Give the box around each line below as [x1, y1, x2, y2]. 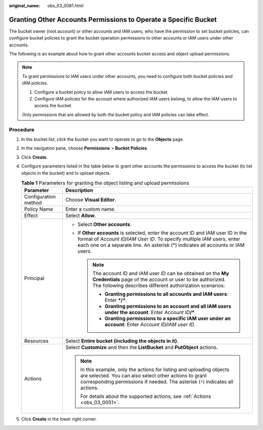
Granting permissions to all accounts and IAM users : [105, 291, 228, 298]
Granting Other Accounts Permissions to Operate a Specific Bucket [9, 15, 217, 24]
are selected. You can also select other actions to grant [80, 373, 207, 379]
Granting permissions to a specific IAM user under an [105, 315, 231, 322]
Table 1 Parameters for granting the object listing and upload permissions [21, 180, 189, 187]
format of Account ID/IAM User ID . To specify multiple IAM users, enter [77, 236, 241, 243]
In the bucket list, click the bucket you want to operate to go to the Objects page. [21, 136, 185, 142]
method [24, 200, 42, 206]
